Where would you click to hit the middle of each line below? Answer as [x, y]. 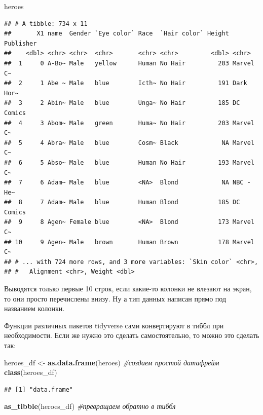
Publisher [21, 43]
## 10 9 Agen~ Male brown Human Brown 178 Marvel [129, 242]
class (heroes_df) [31, 372]
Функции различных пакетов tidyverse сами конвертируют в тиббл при [114, 325]
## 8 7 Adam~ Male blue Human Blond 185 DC [122, 202]
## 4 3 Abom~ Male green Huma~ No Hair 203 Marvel [129, 123]
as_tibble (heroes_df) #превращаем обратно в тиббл [90, 406]
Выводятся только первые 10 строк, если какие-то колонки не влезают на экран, [128, 289]
